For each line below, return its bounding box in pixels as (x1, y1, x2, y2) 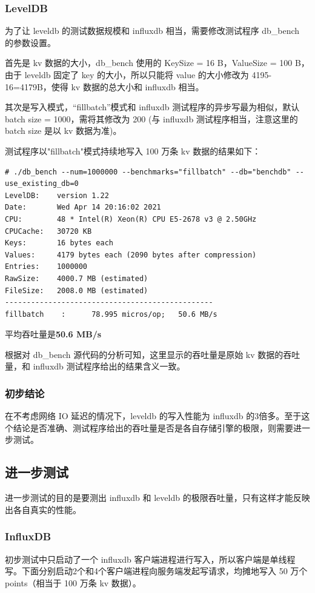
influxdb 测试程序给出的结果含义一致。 (33, 360, 185, 373)
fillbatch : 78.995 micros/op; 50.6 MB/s (5, 310, 217, 319)
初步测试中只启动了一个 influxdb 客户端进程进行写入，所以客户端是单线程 (5, 552, 296, 565)
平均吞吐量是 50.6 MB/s (5, 328, 102, 340)
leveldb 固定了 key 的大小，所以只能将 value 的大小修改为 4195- (24, 68, 272, 81)
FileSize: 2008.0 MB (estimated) (5, 286, 148, 295)
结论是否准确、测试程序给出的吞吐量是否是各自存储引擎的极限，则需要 (13, 421, 293, 434)
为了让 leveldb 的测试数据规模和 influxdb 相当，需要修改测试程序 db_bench (5, 24, 300, 37)
